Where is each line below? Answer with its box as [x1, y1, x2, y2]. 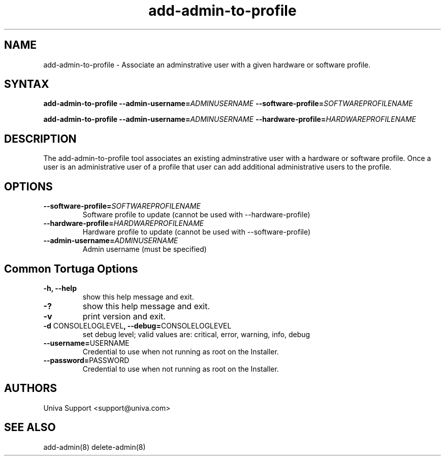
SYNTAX [4, 78, 49, 91]
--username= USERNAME [43, 338, 130, 347]
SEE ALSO [4, 421, 56, 434]
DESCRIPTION [4, 132, 77, 145]
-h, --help [43, 283, 77, 292]
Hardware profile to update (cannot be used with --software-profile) [82, 227, 311, 237]
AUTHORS [4, 382, 57, 395]
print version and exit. [82, 311, 166, 321]
